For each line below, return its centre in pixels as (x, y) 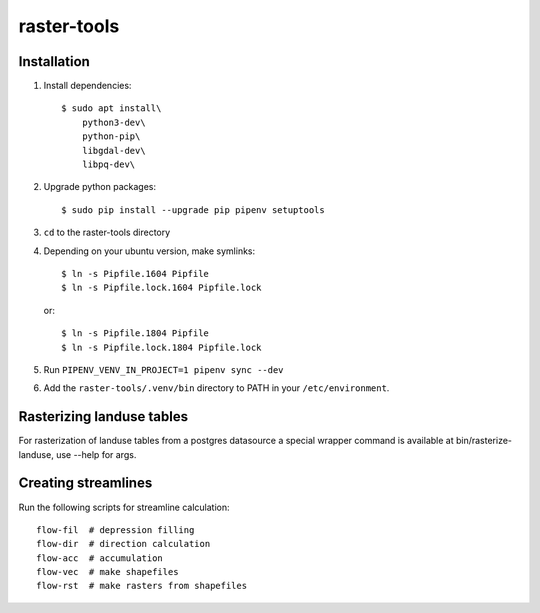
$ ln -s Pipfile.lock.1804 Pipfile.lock (161, 347)
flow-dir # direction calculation (123, 544)
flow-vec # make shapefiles (107, 572)
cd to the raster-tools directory (107, 232)
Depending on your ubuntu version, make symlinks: (149, 251)
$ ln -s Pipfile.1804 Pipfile (135, 333)
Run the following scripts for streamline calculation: (124, 507)
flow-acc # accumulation (100, 558)
